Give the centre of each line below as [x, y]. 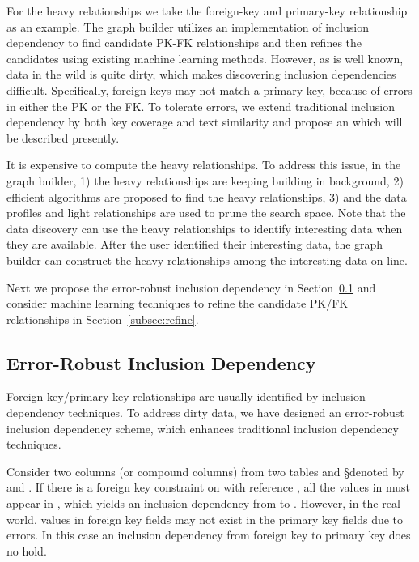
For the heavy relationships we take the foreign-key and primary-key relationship [207, 11]
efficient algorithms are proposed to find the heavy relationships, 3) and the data [207, 196]
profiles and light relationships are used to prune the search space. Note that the [206, 213]
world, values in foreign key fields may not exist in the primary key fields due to [205, 519]
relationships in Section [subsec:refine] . [103, 319]
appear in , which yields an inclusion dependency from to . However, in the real [203, 503]
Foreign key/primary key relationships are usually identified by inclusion [186, 396]
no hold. [27, 550]
